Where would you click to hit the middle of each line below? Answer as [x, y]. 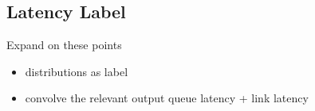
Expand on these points [64, 45]
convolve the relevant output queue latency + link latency [167, 98]
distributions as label [77, 71]
